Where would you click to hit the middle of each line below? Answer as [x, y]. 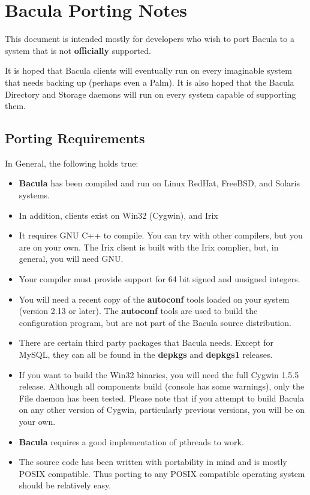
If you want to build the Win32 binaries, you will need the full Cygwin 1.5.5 [159, 374]
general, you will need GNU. [71, 259]
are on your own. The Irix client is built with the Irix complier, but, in [149, 247]
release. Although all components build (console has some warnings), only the [162, 386]
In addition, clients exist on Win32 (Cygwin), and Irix [118, 215]
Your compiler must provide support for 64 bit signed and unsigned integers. [159, 279]
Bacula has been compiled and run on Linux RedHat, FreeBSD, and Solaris [159, 183]
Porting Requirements [75, 138]
